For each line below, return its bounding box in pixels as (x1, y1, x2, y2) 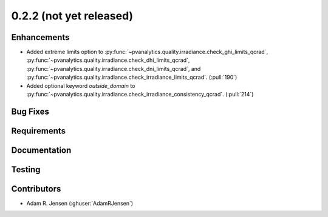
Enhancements (11, 32, 70, 42)
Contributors (11, 184, 61, 194)
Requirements (11, 125, 66, 136)
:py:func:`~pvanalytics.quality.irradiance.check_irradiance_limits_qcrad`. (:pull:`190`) (26, 73, 237, 81)
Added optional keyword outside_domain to (26, 82, 135, 89)
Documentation (11, 145, 72, 155)
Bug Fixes (11, 106, 50, 116)
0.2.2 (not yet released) (11, 9, 134, 22)
